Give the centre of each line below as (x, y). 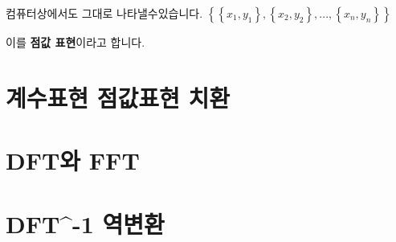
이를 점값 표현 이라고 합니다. (76, 42)
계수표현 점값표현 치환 (118, 97)
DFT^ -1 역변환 (85, 223)
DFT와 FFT (73, 160)
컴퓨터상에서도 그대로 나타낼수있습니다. (104, 13)
